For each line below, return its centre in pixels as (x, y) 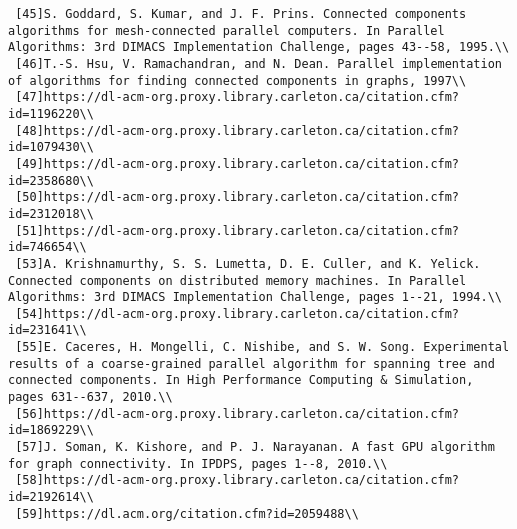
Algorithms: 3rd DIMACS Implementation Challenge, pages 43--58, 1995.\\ (259, 47)
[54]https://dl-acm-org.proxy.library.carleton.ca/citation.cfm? (237, 313)
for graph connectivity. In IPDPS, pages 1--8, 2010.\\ (198, 463)
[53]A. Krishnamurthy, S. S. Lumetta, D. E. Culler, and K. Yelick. (248, 263)
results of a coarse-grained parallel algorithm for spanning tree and (251, 363)
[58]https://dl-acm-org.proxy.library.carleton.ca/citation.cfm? (237, 480)
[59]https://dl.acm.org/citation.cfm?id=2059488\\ (187, 513)
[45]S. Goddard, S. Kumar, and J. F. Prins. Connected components (241, 14)
